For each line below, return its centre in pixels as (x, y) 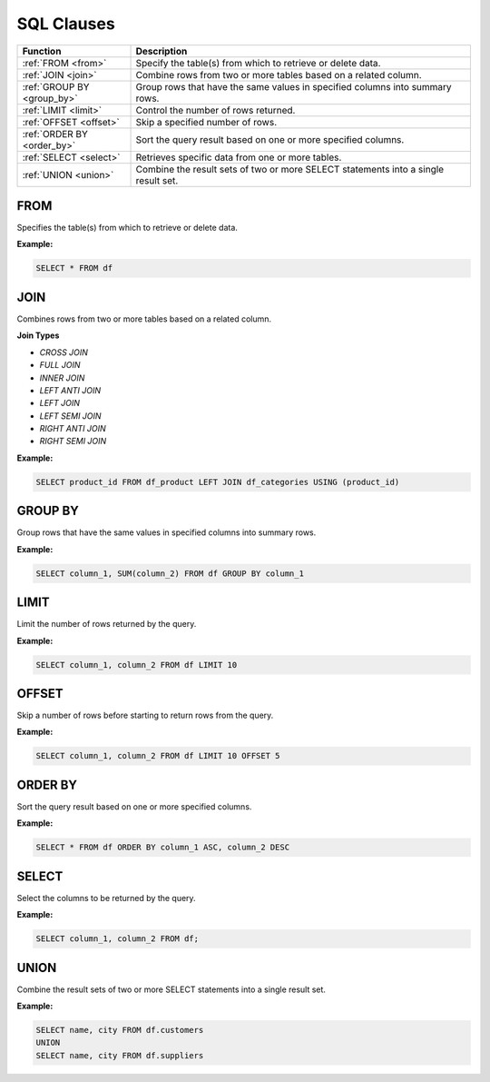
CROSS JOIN (64, 352)
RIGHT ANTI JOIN (73, 429)
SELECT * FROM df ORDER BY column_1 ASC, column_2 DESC (163, 848)
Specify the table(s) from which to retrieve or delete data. (258, 63)
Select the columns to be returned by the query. (106, 898)
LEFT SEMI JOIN (70, 416)
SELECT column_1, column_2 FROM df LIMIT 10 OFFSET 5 (158, 756)
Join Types (38, 335)
